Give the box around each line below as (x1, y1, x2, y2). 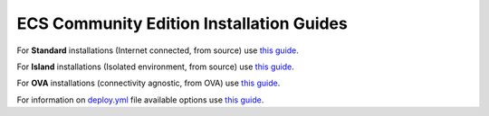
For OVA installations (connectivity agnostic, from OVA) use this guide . (16, 77, 281, 89)
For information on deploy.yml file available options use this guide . (16, 94, 264, 105)
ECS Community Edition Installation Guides (16, 13, 348, 33)
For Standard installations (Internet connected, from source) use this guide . (16, 45, 299, 56)
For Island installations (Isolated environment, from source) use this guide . (16, 61, 294, 72)
